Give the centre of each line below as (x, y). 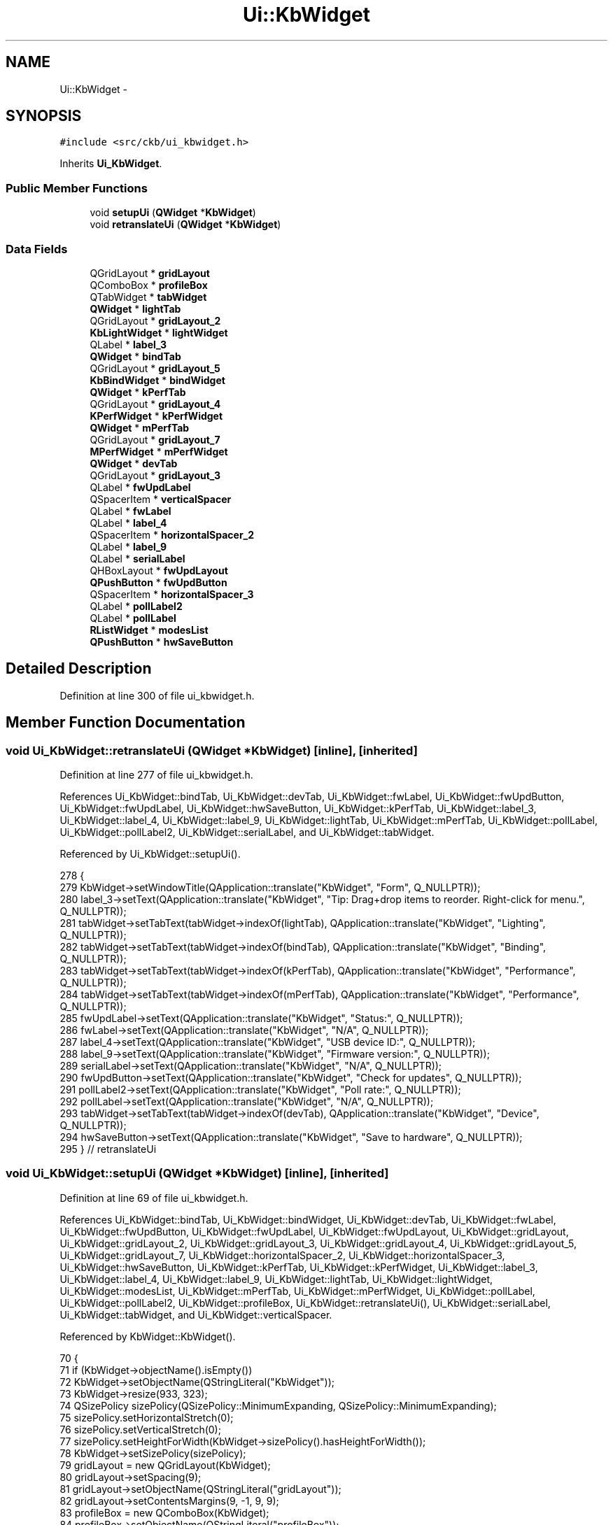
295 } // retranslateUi (108, 1149)
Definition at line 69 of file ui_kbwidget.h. (154, 1198)
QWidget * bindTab (135, 356)
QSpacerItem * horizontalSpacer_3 (172, 594)
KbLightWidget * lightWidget (159, 332)
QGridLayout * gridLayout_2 (155, 320)
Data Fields (37, 249)
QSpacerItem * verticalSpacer (161, 499)
